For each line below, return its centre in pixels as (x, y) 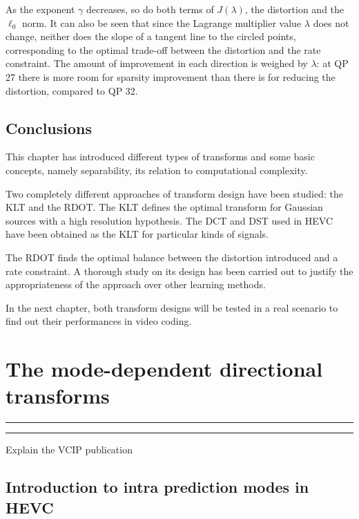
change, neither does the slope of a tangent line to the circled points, (151, 36)
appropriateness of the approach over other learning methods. (136, 284)
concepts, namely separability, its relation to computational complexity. (157, 170)
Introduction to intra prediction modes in (157, 487)
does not (331, 22)
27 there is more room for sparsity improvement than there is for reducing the (171, 76)
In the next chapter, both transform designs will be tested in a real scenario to (172, 307)
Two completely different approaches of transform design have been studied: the (174, 193)
